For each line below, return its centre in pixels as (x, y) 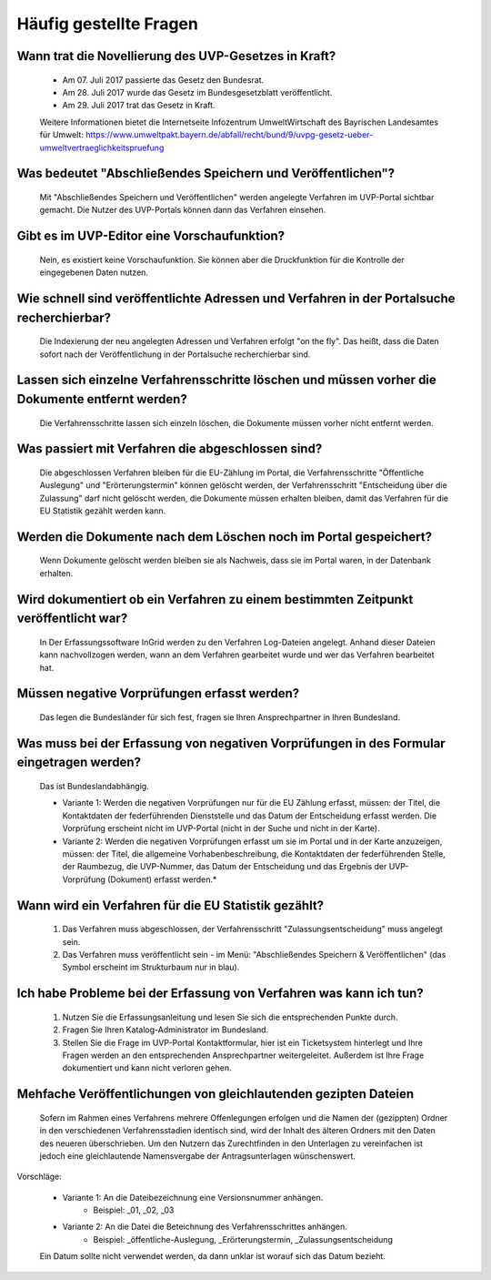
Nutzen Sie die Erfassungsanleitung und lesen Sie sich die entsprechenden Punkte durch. (230, 1017)
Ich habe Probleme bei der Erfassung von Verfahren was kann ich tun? (220, 994)
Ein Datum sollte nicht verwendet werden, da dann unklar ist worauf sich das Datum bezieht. (213, 1256)
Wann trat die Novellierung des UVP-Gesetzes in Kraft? (176, 56)
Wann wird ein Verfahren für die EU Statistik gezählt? (170, 905)
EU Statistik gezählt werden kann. (103, 511)
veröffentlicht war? (72, 619)
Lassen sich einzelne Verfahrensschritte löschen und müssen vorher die (226, 380)
